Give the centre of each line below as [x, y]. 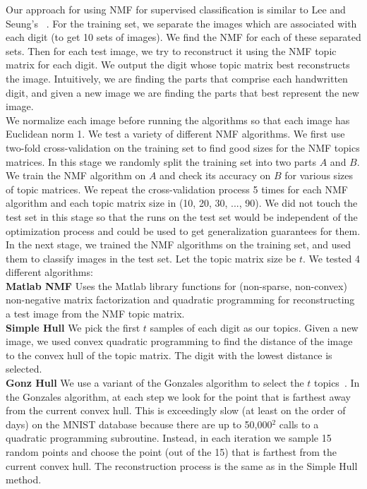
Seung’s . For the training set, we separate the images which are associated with [181, 23]
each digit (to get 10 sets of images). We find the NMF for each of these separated [183, 37]
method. [24, 479]
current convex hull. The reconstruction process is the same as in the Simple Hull [182, 465]
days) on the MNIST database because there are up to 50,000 [139, 424]
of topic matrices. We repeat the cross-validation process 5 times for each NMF [177, 189]
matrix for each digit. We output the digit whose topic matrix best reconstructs [178, 65]
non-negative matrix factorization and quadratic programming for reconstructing [180, 300]
